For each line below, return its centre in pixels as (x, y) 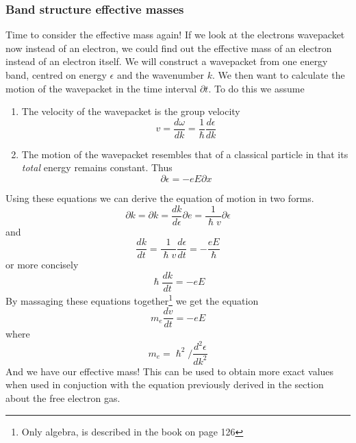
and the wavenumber (161, 75)
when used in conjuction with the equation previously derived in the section (165, 384)
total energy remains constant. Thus (97, 167)
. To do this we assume (256, 88)
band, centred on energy (56, 75)
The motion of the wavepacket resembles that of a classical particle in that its (185, 154)
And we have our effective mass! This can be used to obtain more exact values (170, 371)
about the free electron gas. (63, 398)
